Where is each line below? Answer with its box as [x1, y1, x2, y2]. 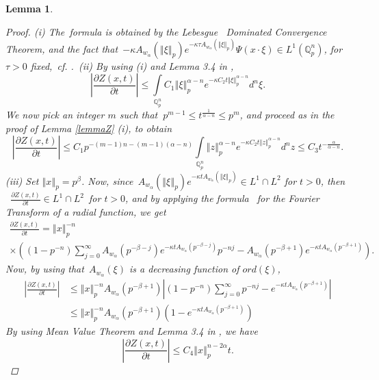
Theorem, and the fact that [5, 41, 118, 55]
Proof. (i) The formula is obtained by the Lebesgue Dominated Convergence [5, 24, 327, 38]
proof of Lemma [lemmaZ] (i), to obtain [5, 121, 172, 135]
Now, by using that [5, 262, 84, 276]
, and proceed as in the [239, 107, 335, 122]
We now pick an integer [5, 107, 105, 122]
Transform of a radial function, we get [5, 205, 166, 219]
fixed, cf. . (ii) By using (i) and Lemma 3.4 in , [30, 58, 234, 73]
